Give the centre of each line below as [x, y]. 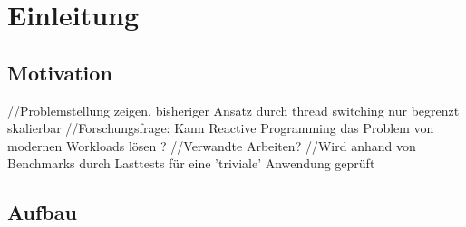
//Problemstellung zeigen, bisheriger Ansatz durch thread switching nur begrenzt [233, 110]
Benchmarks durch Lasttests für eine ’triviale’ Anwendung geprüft [191, 163]
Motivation [60, 72]
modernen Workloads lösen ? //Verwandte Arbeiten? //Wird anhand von [212, 145]
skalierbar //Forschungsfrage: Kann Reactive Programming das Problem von [221, 128]
